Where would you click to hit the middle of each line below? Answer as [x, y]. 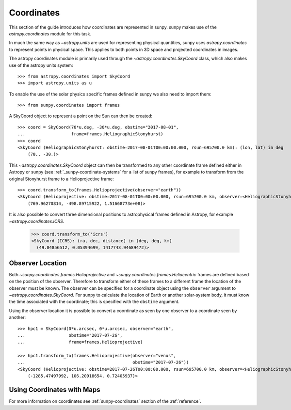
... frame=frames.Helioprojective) [80, 342]
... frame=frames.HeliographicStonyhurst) [90, 134]
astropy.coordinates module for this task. [50, 33]
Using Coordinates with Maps [55, 390]
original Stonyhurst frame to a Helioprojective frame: [61, 179]
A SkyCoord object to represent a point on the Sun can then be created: [81, 116]
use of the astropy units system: [41, 65]
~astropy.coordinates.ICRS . [37, 221]
